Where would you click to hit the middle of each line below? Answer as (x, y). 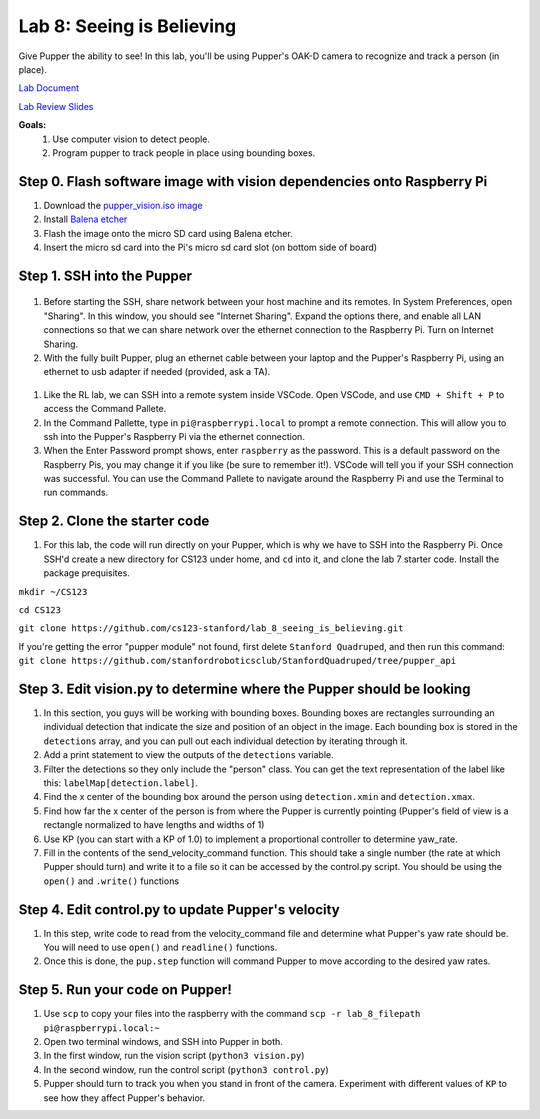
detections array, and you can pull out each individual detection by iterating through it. (226, 741)
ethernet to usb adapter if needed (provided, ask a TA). (157, 372)
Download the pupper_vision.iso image (123, 205)
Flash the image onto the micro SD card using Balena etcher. (168, 233)
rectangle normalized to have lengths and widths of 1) (154, 825)
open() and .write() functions (111, 881)
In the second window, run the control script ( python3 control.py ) (186, 1069)
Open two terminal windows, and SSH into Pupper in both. (163, 1042)
